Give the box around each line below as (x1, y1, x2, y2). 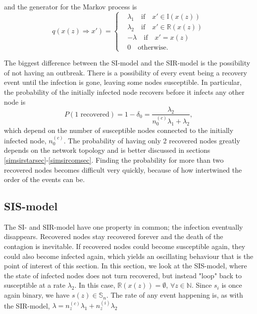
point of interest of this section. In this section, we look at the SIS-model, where (4, 260, 247, 271)
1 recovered (75, 111, 109, 118)
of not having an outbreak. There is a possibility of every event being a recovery (4, 67, 247, 77)
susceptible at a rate (4, 280, 65, 290)
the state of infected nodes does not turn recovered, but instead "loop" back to (4, 270, 242, 280)
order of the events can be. (4, 174, 85, 185)
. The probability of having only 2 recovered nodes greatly (63, 135, 240, 145)
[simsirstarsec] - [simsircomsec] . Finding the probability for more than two (4, 154, 224, 165)
